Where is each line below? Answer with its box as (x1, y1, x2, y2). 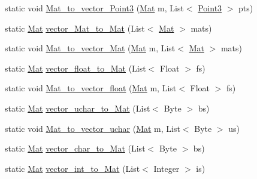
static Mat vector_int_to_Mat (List (5, 162, 140, 174)
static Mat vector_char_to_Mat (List (5, 142, 146, 155)
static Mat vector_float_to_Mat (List (5, 61, 146, 74)
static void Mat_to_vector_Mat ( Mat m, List (5, 42, 176, 54)
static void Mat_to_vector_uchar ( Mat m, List (5, 122, 180, 134)
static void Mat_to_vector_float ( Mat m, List (5, 82, 177, 94)
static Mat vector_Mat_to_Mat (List (5, 21, 145, 34)
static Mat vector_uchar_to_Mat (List (5, 101, 150, 114)
